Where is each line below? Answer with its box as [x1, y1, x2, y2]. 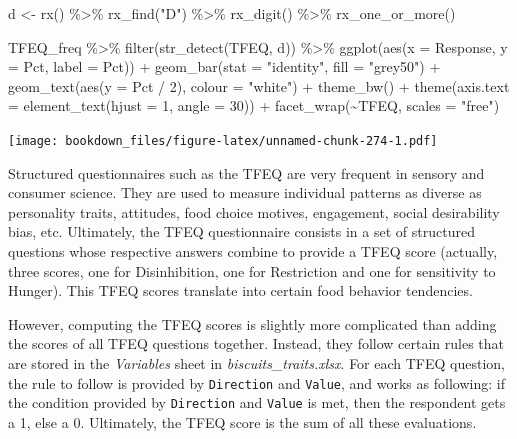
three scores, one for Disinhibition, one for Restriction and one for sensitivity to [8, 260, 496, 281]
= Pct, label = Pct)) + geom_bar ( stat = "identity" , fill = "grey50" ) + [8, 56, 441, 77]
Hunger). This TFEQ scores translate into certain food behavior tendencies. [8, 280, 473, 301]
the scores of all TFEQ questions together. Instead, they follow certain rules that [8, 333, 505, 354]
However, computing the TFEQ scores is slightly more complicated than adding [8, 313, 497, 334]
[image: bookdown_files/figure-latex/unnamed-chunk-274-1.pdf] [8, 133, 438, 148]
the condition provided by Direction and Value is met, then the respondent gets [8, 392, 506, 413]
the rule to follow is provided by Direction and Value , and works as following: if [8, 372, 505, 393]
